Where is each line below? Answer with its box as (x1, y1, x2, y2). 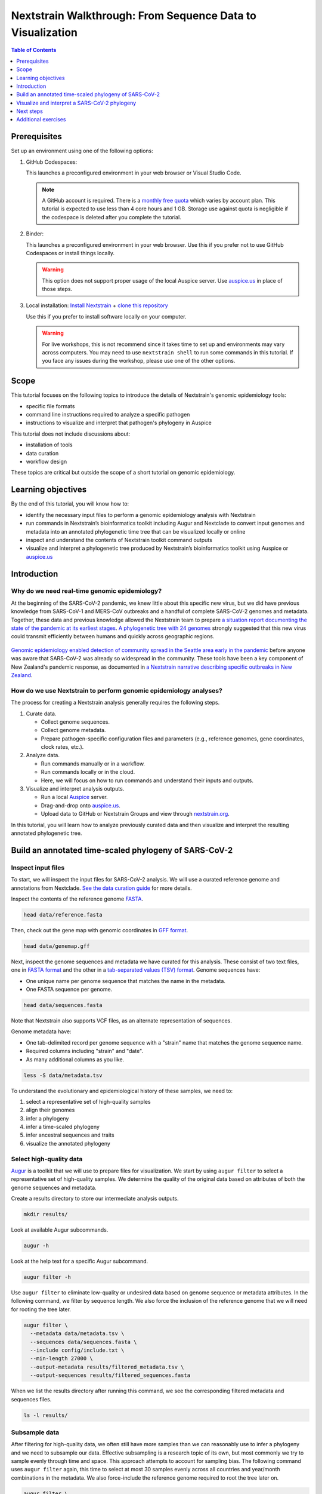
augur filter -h (23, 1273, 72, 1281)
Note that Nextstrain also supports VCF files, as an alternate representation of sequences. (11, 1017, 233, 1024)
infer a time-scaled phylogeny (26, 1123, 100, 1131)
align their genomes (26, 1106, 75, 1114)
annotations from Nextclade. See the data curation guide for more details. (11, 884, 192, 892)
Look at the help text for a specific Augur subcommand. (11, 1258, 148, 1265)
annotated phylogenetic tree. (11, 829, 82, 837)
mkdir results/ (23, 1211, 68, 1218)
